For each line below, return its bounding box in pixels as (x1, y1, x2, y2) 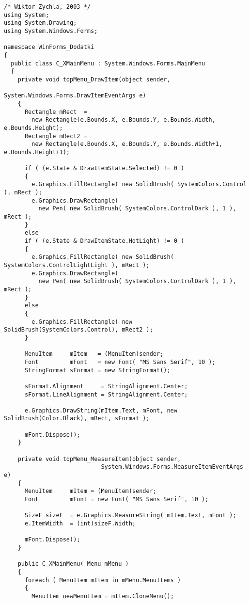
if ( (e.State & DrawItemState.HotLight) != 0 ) (24, 238, 185, 245)
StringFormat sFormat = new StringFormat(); (24, 366, 171, 374)
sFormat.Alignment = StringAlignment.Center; (24, 382, 188, 390)
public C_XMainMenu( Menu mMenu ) (17, 560, 129, 568)
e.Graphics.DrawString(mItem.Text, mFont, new (24, 407, 177, 414)
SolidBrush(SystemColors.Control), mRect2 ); (4, 326, 153, 333)
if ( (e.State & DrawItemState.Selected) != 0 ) (24, 165, 185, 172)
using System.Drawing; (4, 19, 77, 27)
